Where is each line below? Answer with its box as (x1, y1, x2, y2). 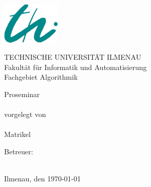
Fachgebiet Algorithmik (4, 72, 78, 82)
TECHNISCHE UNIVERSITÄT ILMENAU (4, 52, 141, 62)
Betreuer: (4, 146, 33, 156)
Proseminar (4, 88, 40, 99)
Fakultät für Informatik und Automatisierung (4, 61, 147, 72)
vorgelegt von (4, 109, 46, 120)
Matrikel (4, 129, 31, 139)
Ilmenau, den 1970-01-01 (4, 173, 81, 184)
